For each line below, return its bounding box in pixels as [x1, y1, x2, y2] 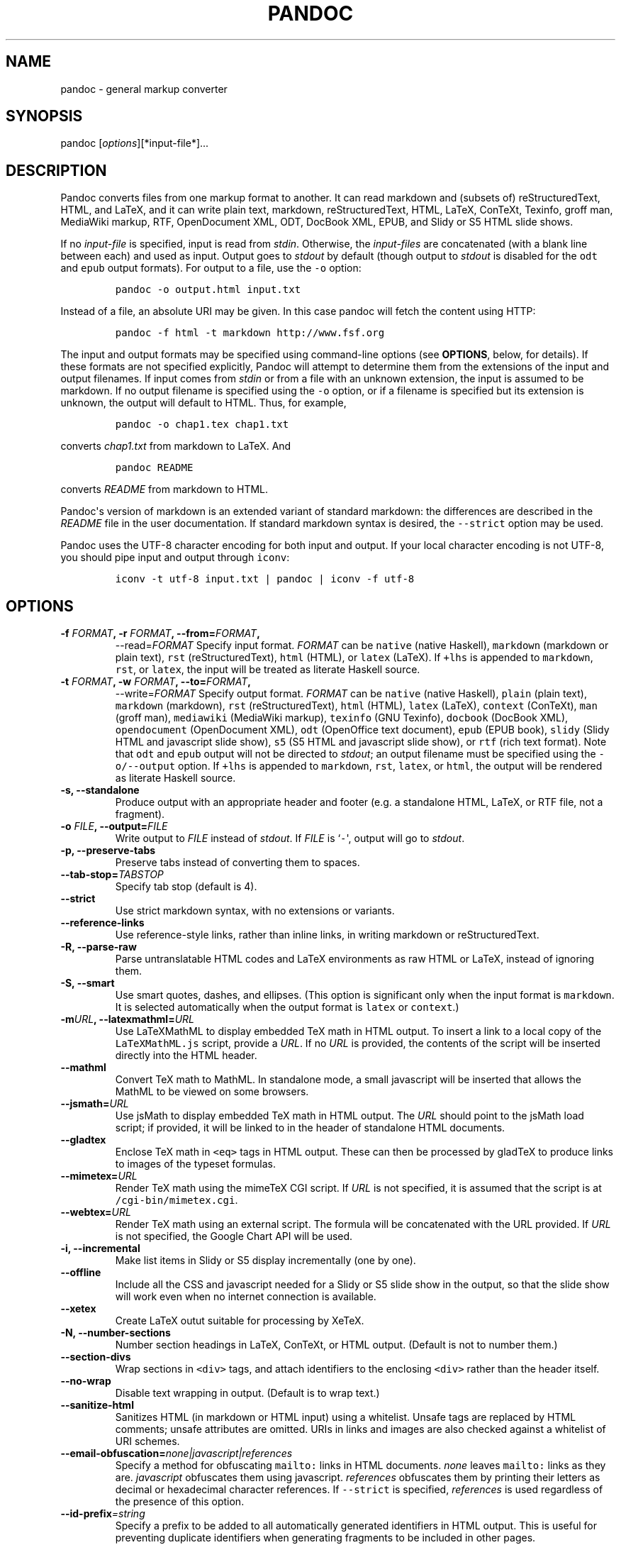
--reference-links [60, 917, 145, 929]
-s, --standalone [60, 784, 140, 797]
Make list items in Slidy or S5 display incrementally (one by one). [115, 1254, 416, 1267]
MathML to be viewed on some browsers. [115, 1085, 309, 1098]
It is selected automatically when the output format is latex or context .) [115, 1001, 459, 1014]
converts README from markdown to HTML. [60, 483, 269, 496]
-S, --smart [60, 977, 115, 990]
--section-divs [60, 1351, 131, 1363]
